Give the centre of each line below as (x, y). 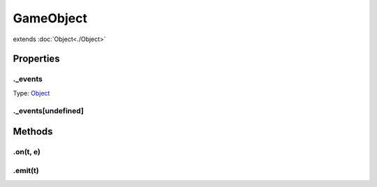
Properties (36, 59)
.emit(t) (26, 170)
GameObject (50, 18)
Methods (33, 132)
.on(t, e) (27, 152)
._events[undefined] (48, 111)
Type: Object (31, 93)
